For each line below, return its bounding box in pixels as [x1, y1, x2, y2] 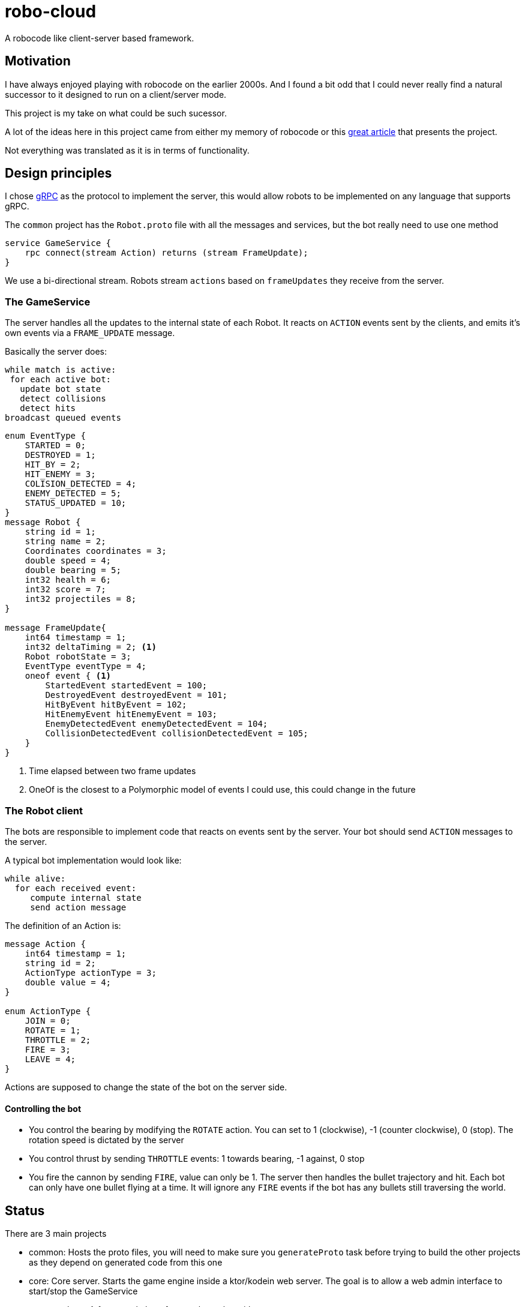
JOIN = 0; [25, 1015, 71, 1026]
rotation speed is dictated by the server [29, 1135, 184, 1146]
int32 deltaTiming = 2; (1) [25, 642, 157, 652]
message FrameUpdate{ [5, 623, 106, 633]
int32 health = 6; [25, 575, 112, 585]
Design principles [5, 166, 112, 181]
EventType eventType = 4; [25, 661, 147, 672]
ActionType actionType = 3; [25, 967, 157, 978]
